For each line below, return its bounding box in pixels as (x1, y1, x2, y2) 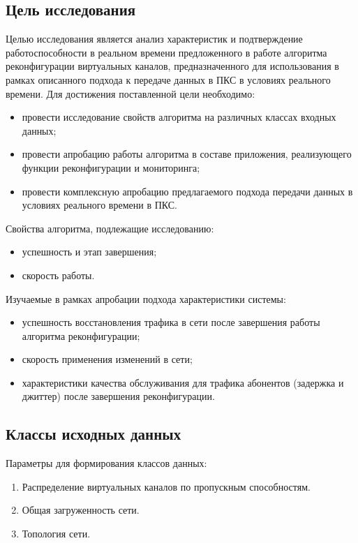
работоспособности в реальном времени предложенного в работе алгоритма (6, 45, 327, 59)
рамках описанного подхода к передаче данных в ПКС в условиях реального (6, 72, 331, 87)
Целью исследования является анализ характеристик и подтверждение (6, 31, 303, 46)
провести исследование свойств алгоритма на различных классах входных (22, 110, 336, 124)
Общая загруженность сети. (22, 503, 140, 517)
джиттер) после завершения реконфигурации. (22, 389, 215, 403)
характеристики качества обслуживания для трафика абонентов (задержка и (22, 375, 344, 389)
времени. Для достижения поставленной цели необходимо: (6, 86, 255, 101)
